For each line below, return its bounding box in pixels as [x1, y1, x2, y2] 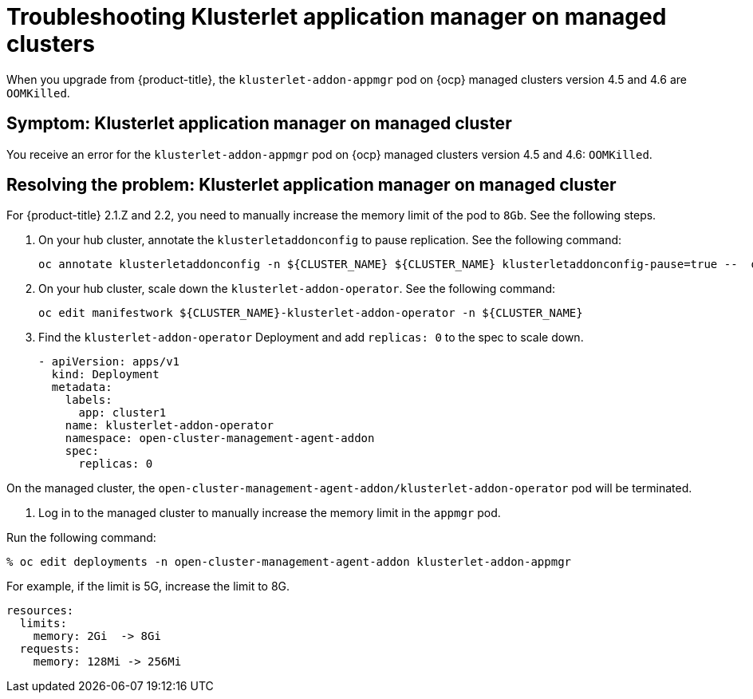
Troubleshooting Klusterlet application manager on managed [6, 3, 667, 30]
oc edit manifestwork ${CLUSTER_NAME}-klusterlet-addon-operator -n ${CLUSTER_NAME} [38, 306, 583, 320]
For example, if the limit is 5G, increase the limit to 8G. [6, 579, 290, 594]
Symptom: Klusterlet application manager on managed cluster [6, 113, 512, 134]
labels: [65, 393, 112, 407]
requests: [19, 642, 81, 656]
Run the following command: [6, 531, 156, 545]
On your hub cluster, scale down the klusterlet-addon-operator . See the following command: [38, 282, 555, 296]
